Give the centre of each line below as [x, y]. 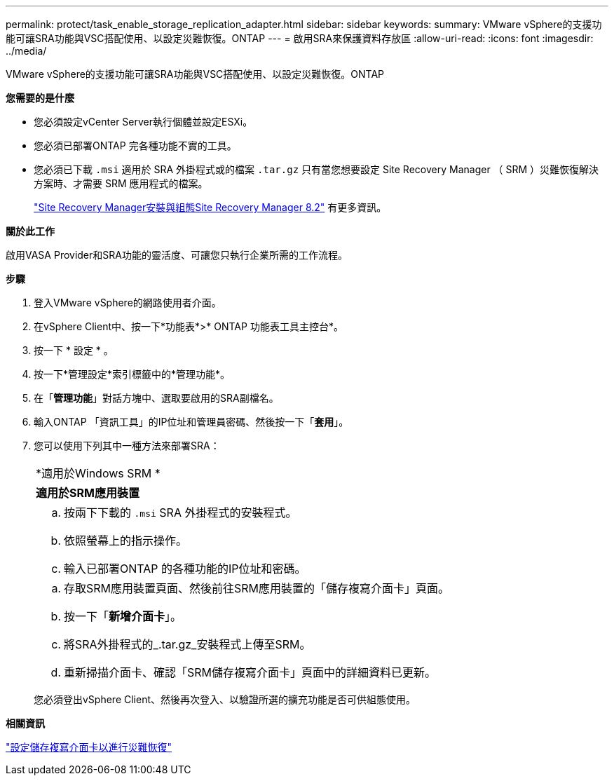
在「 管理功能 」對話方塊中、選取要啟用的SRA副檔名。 [156, 398]
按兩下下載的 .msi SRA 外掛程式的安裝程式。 [180, 512]
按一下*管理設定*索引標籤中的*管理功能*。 [132, 374]
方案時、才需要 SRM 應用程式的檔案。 [121, 183]
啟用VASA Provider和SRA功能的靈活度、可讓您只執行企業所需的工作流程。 [177, 255]
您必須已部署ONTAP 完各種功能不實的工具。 [135, 145]
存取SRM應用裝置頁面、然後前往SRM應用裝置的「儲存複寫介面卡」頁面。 [257, 588]
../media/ [26, 51]
